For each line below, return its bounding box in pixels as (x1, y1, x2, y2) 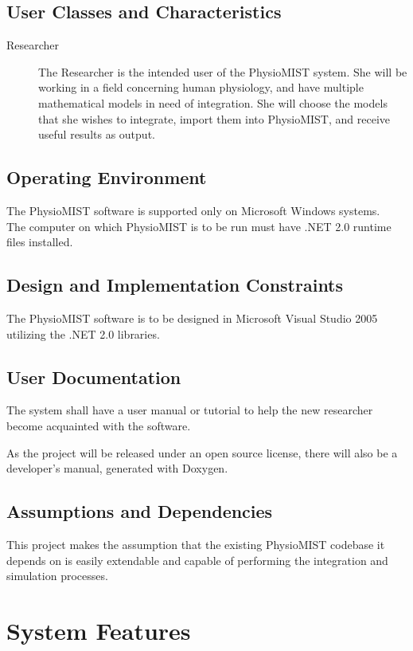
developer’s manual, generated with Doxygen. (6, 460, 228, 476)
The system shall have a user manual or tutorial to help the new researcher (6, 402, 373, 418)
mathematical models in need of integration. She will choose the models (38, 94, 388, 111)
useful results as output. (38, 126, 155, 143)
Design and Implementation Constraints (6, 273, 344, 297)
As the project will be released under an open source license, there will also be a (6, 444, 398, 461)
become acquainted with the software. (6, 417, 191, 433)
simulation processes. (6, 567, 108, 584)
